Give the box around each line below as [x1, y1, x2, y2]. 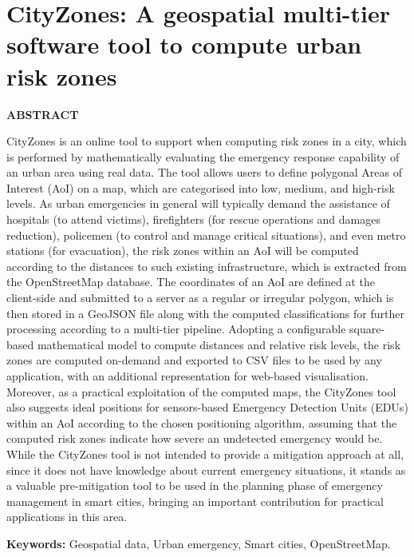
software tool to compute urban [6, 28, 362, 61]
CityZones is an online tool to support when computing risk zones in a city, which [6, 133, 407, 149]
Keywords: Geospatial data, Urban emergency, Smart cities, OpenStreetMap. [6, 535, 391, 551]
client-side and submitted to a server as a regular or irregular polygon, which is [6, 289, 394, 306]
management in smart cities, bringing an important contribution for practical [6, 492, 384, 509]
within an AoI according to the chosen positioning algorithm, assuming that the [6, 414, 397, 431]
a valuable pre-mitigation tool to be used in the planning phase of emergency [6, 477, 383, 494]
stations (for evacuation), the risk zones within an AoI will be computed [6, 242, 359, 259]
